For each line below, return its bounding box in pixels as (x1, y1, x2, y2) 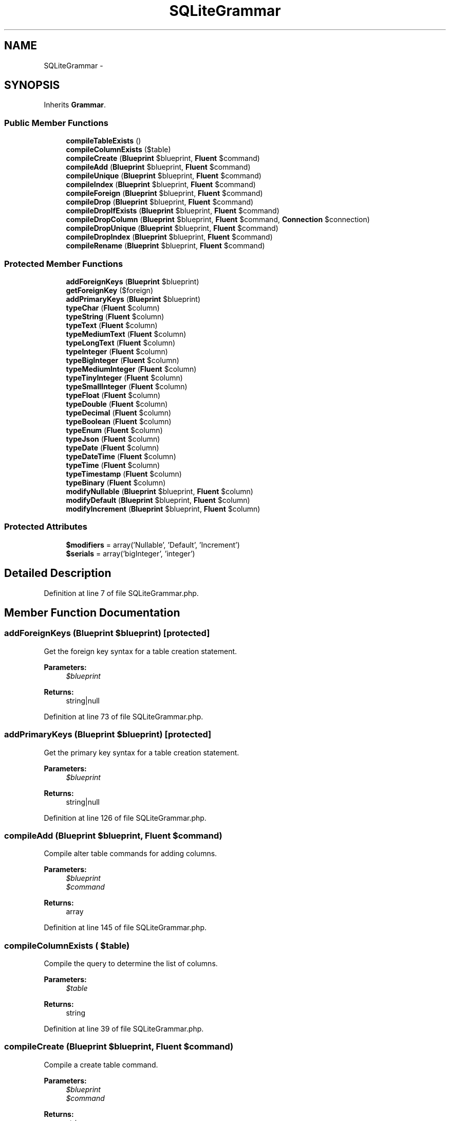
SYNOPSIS (4, 79, 60, 92)
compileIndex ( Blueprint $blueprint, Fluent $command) (66, 180, 256, 189)
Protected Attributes (4, 521, 87, 532)
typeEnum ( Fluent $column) (66, 425, 163, 435)
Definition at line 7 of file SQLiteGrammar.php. (44, 588, 199, 598)
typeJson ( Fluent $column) (66, 434, 160, 443)
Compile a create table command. (44, 1060, 158, 1069)
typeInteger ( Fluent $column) (66, 347, 168, 356)
